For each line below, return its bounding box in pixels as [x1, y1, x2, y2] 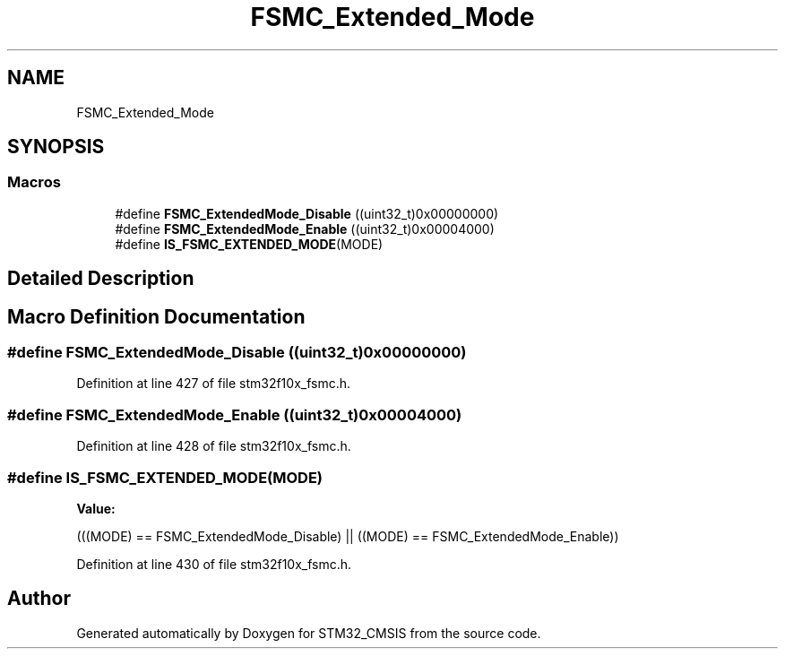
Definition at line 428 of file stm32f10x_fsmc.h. [76, 438, 351, 454]
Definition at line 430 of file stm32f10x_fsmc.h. [76, 556, 352, 572]
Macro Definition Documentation [7, 305, 306, 328]
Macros [7, 173, 61, 192]
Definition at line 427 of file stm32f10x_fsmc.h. [76, 375, 351, 392]
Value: [76, 500, 116, 516]
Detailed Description [7, 267, 194, 290]
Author [7, 587, 71, 610]
